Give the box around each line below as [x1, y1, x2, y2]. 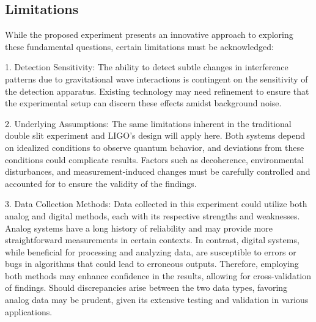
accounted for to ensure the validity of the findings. [5, 177, 197, 189]
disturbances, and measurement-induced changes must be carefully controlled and [5, 165, 310, 178]
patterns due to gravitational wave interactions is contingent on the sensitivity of [5, 72, 308, 85]
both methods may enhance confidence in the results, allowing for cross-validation [5, 269, 312, 282]
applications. [5, 305, 53, 318]
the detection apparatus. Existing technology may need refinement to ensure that [5, 84, 309, 97]
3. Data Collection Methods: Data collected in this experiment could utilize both [5, 197, 307, 210]
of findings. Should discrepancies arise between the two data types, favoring [5, 281, 288, 294]
